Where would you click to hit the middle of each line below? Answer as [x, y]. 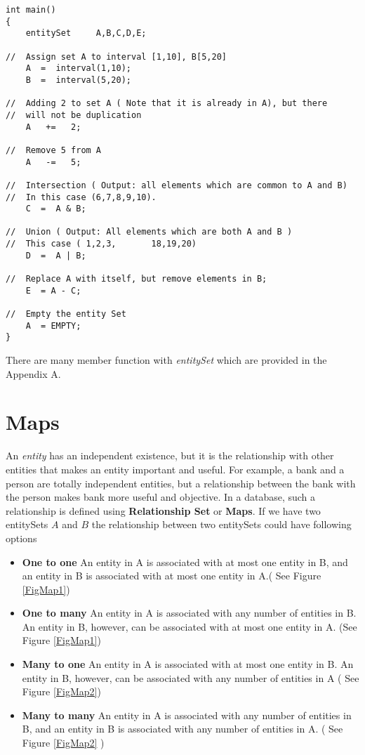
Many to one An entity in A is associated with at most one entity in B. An [188, 664]
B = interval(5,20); [78, 80]
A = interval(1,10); [78, 68]
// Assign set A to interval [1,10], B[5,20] [116, 57]
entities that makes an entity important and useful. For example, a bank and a [175, 469]
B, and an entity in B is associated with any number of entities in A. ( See [182, 729]
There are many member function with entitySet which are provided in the [166, 360]
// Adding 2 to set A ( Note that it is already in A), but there [167, 104]
